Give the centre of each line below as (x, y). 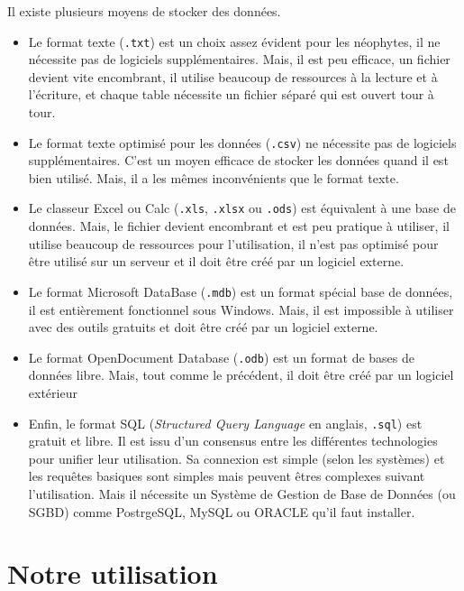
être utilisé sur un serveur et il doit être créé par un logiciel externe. (216, 261)
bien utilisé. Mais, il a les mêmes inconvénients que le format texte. (214, 177)
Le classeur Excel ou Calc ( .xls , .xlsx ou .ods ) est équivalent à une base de (242, 208)
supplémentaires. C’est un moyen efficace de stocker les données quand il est (238, 160)
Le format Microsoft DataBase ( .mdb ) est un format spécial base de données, (241, 291)
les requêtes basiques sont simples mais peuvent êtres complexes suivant (227, 476)
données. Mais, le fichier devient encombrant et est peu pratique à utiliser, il (239, 226)
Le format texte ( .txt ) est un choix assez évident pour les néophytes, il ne (234, 41)
